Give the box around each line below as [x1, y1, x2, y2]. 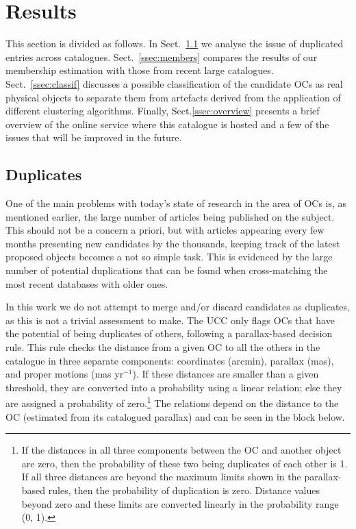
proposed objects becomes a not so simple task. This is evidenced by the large [5, 249, 333, 264]
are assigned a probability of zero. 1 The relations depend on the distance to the [5, 394, 339, 410]
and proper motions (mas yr [5, 367, 124, 381]
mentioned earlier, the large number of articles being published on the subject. [5, 209, 335, 223]
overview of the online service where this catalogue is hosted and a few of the [5, 116, 329, 131]
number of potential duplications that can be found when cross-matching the [5, 263, 328, 278]
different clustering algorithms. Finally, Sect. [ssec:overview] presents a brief [5, 103, 320, 118]
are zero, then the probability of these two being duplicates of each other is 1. [21, 456, 348, 470]
